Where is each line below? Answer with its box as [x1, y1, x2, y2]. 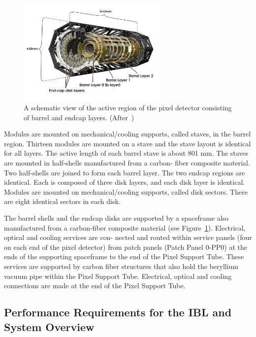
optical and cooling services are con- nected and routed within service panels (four [4, 232, 252, 242]
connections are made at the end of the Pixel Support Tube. [4, 280, 186, 291]
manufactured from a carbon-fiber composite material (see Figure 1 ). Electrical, [4, 222, 246, 233]
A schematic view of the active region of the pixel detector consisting [24, 102, 232, 113]
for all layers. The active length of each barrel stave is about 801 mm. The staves [4, 148, 249, 158]
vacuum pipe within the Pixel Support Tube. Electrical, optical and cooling [4, 270, 232, 281]
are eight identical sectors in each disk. [4, 196, 121, 206]
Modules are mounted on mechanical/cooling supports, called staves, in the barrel [4, 129, 251, 139]
